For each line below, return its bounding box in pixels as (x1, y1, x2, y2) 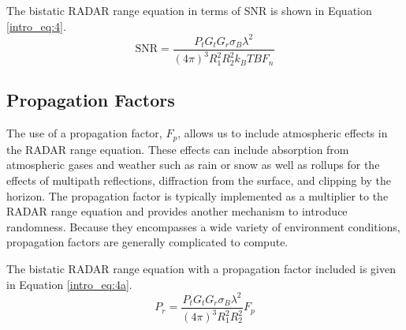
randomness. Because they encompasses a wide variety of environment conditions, (6, 218, 400, 234)
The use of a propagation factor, (6, 125, 162, 141)
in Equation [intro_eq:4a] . (6, 276, 132, 292)
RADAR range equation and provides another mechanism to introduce (6, 203, 348, 219)
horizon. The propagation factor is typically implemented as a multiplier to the (6, 187, 389, 204)
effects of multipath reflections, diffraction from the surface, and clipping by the (6, 171, 392, 188)
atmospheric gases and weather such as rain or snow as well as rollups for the (6, 156, 380, 173)
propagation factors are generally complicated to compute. (6, 234, 289, 250)
